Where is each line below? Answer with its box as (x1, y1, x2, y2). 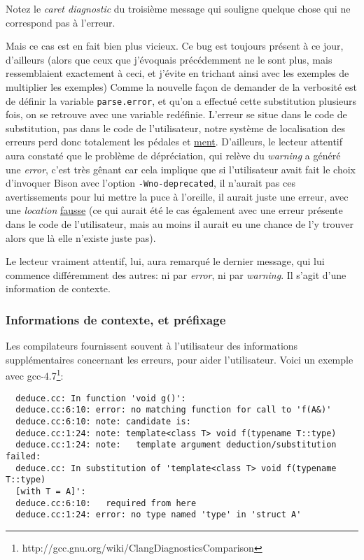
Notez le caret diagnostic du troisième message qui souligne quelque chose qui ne (6, 1, 351, 15)
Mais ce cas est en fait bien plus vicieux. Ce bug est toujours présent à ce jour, (6, 38, 344, 53)
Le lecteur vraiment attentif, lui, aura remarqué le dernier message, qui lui (6, 254, 325, 268)
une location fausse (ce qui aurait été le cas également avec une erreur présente (6, 203, 343, 217)
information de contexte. (6, 281, 111, 296)
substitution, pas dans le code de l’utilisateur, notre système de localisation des (6, 120, 345, 135)
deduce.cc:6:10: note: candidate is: (15, 416, 191, 426)
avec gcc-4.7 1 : (6, 366, 64, 383)
